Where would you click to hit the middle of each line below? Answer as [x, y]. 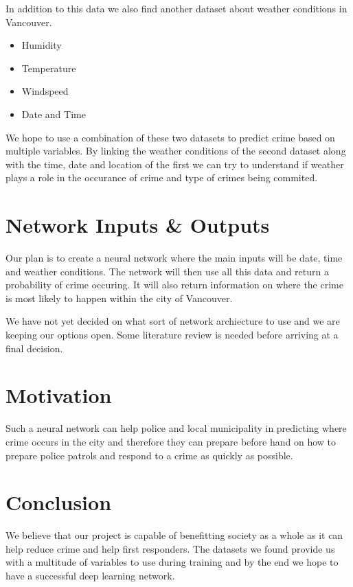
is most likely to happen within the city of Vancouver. [119, 298]
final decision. [34, 348]
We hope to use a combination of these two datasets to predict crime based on [170, 137]
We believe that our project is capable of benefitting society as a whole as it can [174, 535]
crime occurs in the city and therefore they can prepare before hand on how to [171, 441]
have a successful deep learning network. [90, 576]
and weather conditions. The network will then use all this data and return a [167, 271]
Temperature [49, 68]
